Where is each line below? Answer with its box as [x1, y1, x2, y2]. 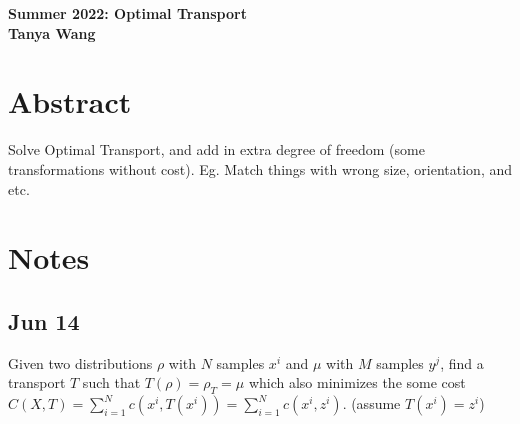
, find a [440, 352, 484, 373]
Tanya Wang [8, 22, 96, 43]
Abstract [8, 81, 132, 122]
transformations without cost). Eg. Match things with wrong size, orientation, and [8, 158, 512, 179]
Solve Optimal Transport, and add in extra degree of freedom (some [8, 139, 425, 160]
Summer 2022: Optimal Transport [8, 3, 247, 23]
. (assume [342, 393, 401, 414]
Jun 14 [8, 305, 80, 336]
